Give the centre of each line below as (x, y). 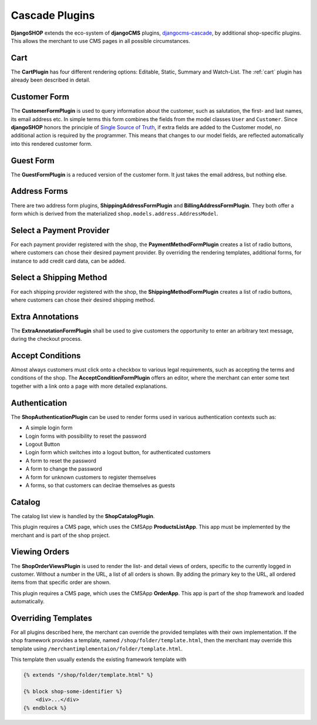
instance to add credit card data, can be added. (68, 261)
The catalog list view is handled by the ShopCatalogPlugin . (83, 516)
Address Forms (39, 191)
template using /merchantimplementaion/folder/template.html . (97, 649)
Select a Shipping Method (59, 278)
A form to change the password (64, 469)
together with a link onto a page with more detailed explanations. (89, 386)
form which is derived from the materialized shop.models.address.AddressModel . (114, 213)
